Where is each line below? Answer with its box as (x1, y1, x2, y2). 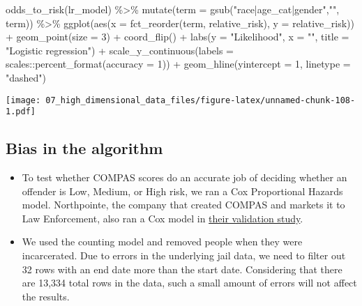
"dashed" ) (6, 70, 47, 84)
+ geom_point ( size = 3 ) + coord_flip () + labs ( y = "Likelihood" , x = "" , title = (6, 29, 349, 44)
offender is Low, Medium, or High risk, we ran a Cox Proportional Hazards (22, 183, 343, 198)
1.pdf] (6, 107, 36, 117)
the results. (22, 289, 70, 303)
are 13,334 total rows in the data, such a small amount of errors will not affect (22, 275, 357, 290)
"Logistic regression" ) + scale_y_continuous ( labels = (6, 43, 234, 57)
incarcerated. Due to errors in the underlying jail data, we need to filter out (22, 248, 346, 263)
